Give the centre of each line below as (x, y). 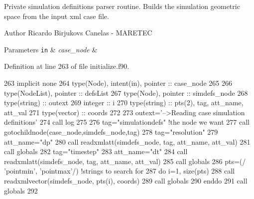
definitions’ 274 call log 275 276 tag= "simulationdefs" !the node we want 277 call (127, 122)
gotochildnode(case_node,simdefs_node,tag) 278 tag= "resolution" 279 (111, 132)
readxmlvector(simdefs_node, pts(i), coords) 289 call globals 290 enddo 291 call (126, 180)
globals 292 (21, 190)
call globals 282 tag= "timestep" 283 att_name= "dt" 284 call (96, 151)
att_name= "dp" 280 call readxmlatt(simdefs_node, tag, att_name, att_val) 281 (127, 141)
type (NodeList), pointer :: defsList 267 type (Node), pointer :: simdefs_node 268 (126, 93)
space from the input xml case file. (57, 16)
